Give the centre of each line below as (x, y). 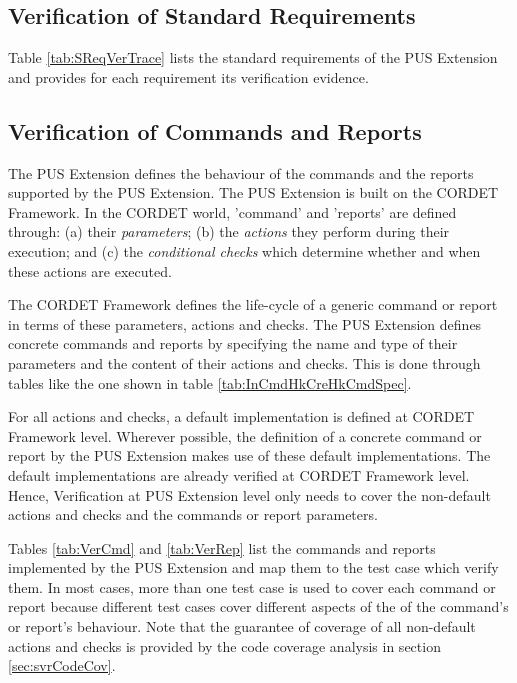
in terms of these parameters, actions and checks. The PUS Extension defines (245, 323)
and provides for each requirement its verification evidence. (188, 76)
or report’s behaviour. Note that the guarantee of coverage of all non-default (242, 626)
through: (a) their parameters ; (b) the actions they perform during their (229, 231)
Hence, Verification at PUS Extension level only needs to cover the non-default (249, 494)
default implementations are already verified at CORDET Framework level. (239, 474)
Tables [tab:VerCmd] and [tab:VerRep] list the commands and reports (222, 547)
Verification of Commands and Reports (215, 130)
